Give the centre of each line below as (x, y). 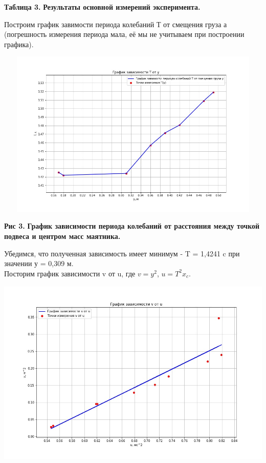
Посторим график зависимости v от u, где (70, 273)
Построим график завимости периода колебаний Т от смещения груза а (116, 24)
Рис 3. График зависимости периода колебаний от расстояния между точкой (132, 226)
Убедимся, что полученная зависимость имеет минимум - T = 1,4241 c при (122, 253)
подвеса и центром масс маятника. (62, 236)
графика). (19, 44)
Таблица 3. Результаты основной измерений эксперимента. (102, 7)
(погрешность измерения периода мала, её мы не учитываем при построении (124, 34)
